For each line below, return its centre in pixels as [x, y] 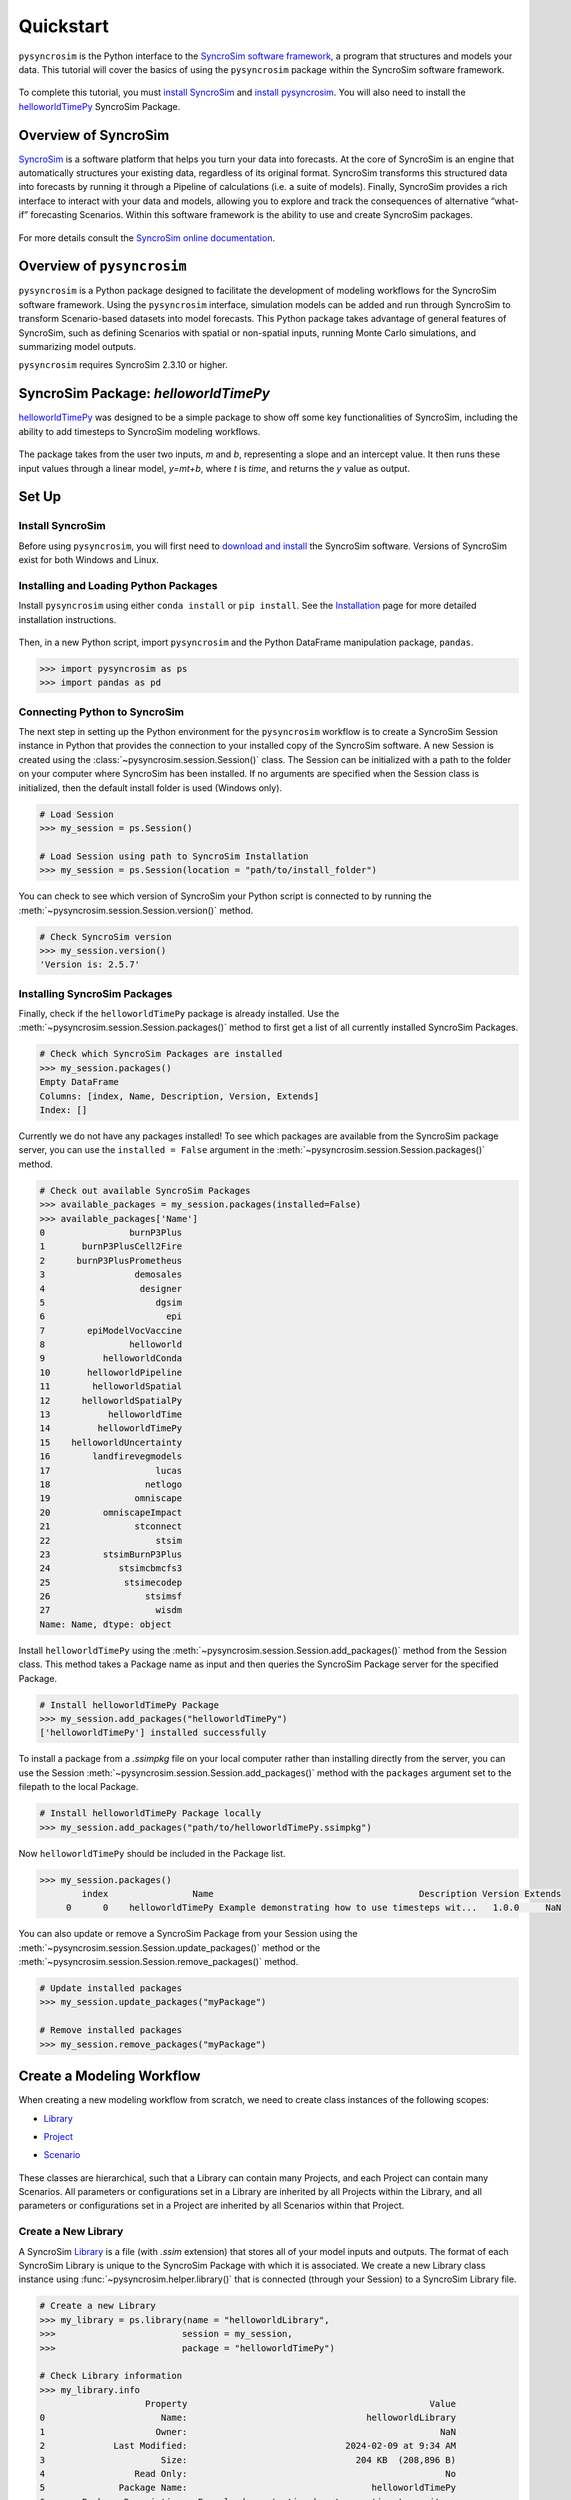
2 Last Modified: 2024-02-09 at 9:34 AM [248, 2446]
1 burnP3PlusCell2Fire [111, 1246]
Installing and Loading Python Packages [118, 585]
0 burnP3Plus [111, 1232]
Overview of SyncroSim [94, 135]
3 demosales [111, 1274]
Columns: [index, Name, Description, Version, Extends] [179, 1096]
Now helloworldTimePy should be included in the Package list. [152, 1853]
